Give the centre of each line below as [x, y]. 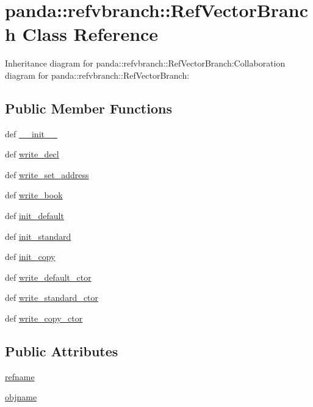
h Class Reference [82, 34]
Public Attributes [62, 351]
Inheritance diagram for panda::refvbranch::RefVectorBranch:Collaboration [145, 63]
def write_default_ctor [48, 277]
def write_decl [32, 154]
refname [20, 376]
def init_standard [38, 236]
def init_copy [30, 257]
